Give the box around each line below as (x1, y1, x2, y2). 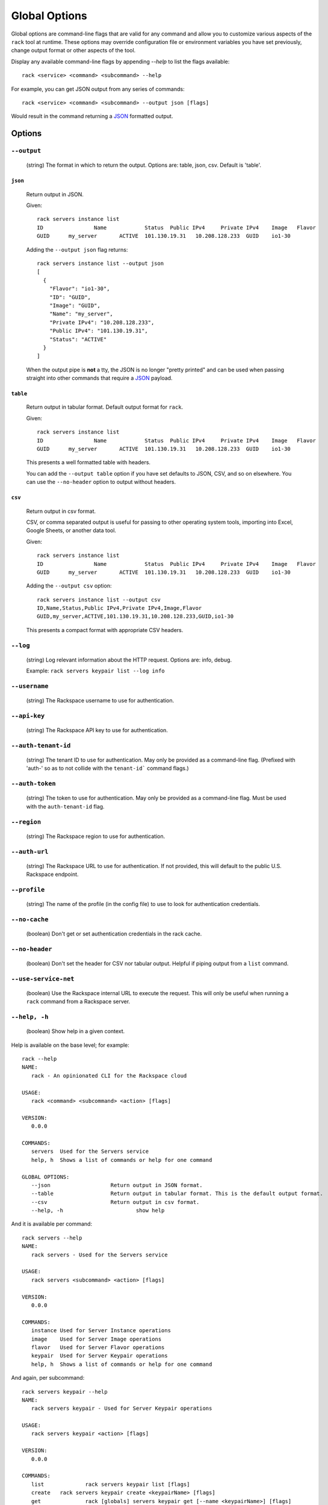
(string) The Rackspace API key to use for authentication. (26, 727, 169, 734)
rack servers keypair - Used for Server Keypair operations (31, 1405, 212, 1412)
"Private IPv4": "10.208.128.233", (49, 319, 155, 326)
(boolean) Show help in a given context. (26, 1028, 125, 1035)
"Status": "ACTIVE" (49, 336, 107, 343)
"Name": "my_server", (49, 311, 114, 317)
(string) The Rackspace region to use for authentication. (26, 833, 166, 840)
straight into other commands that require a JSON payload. (26, 374, 173, 382)
